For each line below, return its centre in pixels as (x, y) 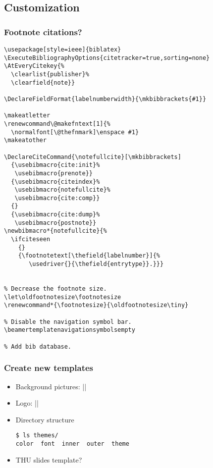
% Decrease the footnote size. (55, 289)
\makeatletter (27, 116)
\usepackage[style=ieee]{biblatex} (63, 50)
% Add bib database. (38, 346)
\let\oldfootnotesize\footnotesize (63, 297)
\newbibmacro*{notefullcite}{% (55, 231)
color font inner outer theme (72, 443)
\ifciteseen (31, 239)
